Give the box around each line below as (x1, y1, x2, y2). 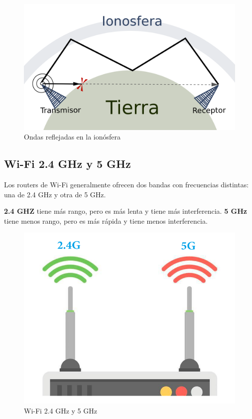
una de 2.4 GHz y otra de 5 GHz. (4, 189, 106, 199)
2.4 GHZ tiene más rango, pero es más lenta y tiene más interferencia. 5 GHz (4, 206, 247, 216)
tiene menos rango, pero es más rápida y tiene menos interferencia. (4, 215, 208, 226)
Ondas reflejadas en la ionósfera (24, 132, 121, 142)
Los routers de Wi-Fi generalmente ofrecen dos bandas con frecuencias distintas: (4, 179, 249, 189)
